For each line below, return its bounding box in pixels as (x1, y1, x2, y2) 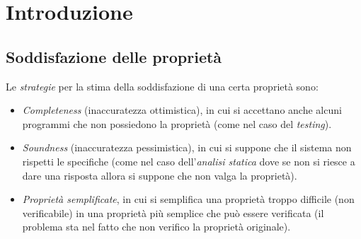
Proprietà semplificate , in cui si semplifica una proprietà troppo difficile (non (22, 192, 355, 206)
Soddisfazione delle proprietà (6, 45, 222, 67)
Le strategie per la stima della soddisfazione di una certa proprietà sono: (6, 78, 319, 93)
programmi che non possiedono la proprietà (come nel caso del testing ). (22, 116, 332, 131)
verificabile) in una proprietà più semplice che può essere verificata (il (22, 205, 324, 220)
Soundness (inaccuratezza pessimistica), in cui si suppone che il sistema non (22, 140, 352, 155)
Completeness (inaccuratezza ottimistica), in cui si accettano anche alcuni (22, 103, 342, 117)
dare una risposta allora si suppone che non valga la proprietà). (22, 168, 297, 182)
